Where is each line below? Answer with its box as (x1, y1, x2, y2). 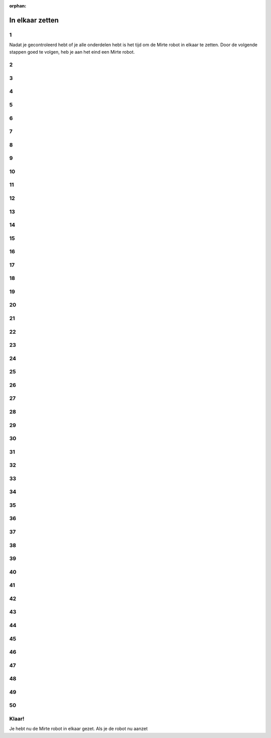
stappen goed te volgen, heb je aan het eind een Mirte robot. (9, 49, 135, 55)
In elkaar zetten (9, 16, 59, 25)
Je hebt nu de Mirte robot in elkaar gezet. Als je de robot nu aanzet (9, 725, 148, 732)
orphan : (9, 3, 27, 9)
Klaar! (9, 715, 25, 722)
